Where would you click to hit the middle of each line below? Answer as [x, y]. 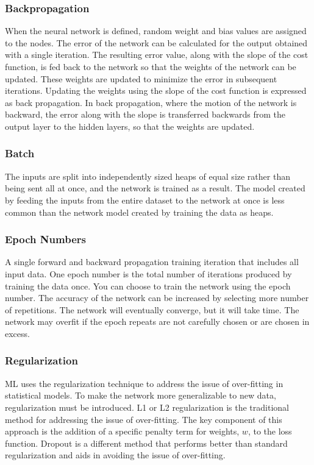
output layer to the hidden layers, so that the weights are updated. [130, 126]
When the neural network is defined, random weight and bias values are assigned [156, 31]
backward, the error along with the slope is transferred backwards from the [145, 114]
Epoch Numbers [45, 239]
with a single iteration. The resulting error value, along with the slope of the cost [157, 55]
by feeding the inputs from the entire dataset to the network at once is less [145, 200]
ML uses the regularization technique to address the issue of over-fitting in [144, 383]
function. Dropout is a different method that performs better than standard [146, 443]
